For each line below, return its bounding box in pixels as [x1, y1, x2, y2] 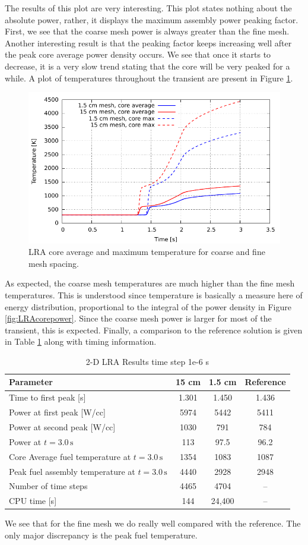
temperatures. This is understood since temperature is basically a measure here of [5, 288, 303, 301]
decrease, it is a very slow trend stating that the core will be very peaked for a [5, 59, 290, 72]
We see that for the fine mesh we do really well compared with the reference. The [5, 517, 301, 530]
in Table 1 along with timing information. [5, 335, 157, 348]
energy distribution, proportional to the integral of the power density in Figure [5, 300, 291, 313]
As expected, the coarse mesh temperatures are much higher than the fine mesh [5, 277, 295, 289]
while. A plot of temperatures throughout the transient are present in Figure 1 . [5, 71, 293, 84]
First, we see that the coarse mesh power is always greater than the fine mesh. [5, 25, 290, 37]
